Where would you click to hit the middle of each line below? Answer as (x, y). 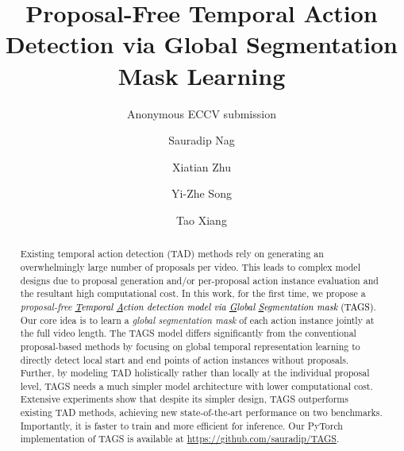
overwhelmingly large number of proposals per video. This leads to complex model (190, 266)
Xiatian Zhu (202, 166)
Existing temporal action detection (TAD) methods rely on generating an (172, 254)
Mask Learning (202, 75)
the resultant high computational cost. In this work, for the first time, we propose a (193, 293)
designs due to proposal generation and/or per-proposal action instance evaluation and (199, 280)
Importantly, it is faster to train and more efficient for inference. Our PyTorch (181, 425)
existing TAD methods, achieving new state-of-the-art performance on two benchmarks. (201, 412)
